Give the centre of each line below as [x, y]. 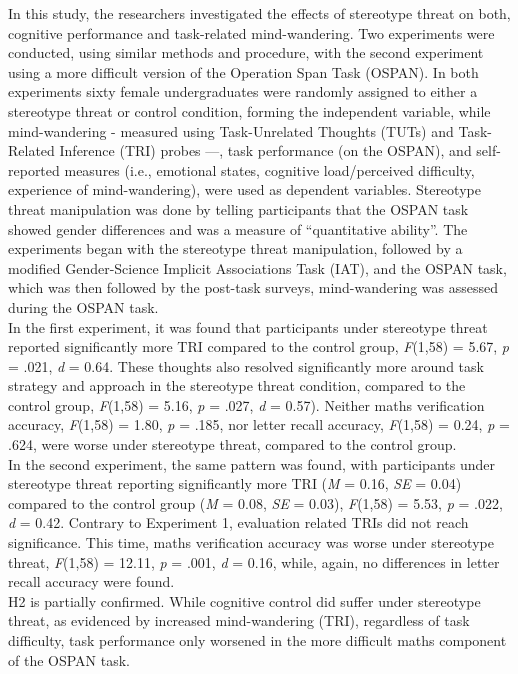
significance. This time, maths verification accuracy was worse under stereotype [251, 542]
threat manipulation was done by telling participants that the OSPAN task [238, 208]
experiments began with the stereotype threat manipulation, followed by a [235, 248]
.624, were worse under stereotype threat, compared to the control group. [232, 444]
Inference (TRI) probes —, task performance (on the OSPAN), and [265, 150]
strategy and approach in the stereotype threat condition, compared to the [237, 385]
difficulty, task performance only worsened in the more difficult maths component [257, 640]
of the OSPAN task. [69, 659]
